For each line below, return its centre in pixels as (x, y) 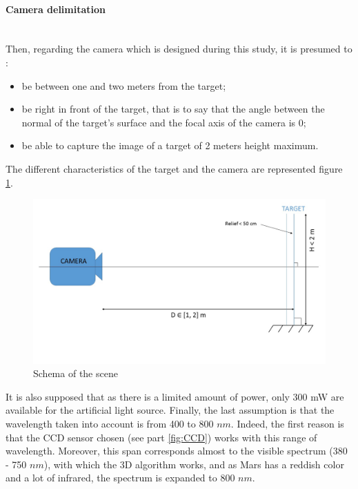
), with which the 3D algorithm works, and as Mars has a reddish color (194, 464)
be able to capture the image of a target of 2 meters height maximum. (170, 145)
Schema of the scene (76, 373)
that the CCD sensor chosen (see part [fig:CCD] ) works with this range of (161, 437)
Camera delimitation (56, 9)
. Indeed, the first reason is (287, 424)
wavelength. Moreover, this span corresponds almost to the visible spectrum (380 (177, 451)
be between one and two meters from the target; (124, 85)
